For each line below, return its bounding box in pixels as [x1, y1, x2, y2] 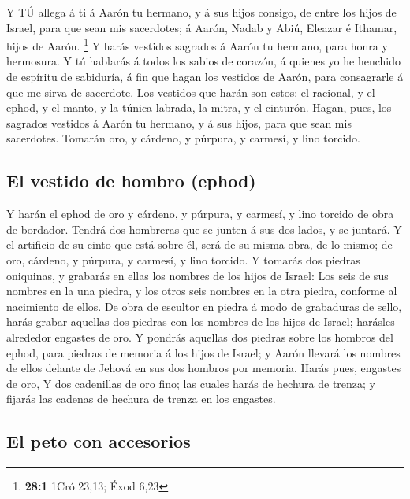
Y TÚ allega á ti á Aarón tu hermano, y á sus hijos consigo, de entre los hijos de [6, 4, 397, 20]
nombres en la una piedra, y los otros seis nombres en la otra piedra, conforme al [6, 283, 397, 299]
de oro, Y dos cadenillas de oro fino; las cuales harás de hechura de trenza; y [6, 375, 375, 391]
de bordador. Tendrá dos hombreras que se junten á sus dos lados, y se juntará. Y [6, 220, 402, 237]
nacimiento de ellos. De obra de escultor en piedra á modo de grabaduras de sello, [6, 298, 402, 314]
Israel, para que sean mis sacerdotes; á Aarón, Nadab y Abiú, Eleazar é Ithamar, [6, 19, 397, 35]
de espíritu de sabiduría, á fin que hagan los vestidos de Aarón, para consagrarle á [6, 68, 404, 85]
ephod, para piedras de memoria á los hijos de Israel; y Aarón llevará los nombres [6, 344, 401, 360]
